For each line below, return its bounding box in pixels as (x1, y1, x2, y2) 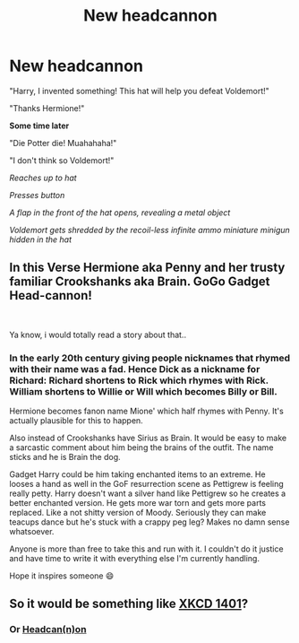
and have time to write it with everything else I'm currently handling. (9, 553, 260, 564)
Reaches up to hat (9, 172, 78, 183)
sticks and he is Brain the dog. (9, 452, 121, 463)
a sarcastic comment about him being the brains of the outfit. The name (9, 442, 274, 453)
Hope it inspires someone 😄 (9, 570, 115, 581)
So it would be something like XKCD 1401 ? (9, 596, 249, 612)
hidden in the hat (9, 234, 73, 245)
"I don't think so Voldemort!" (9, 154, 115, 166)
